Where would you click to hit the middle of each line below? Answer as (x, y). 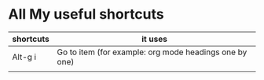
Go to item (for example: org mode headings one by (152, 52)
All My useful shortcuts (86, 14)
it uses (154, 39)
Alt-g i (24, 57)
